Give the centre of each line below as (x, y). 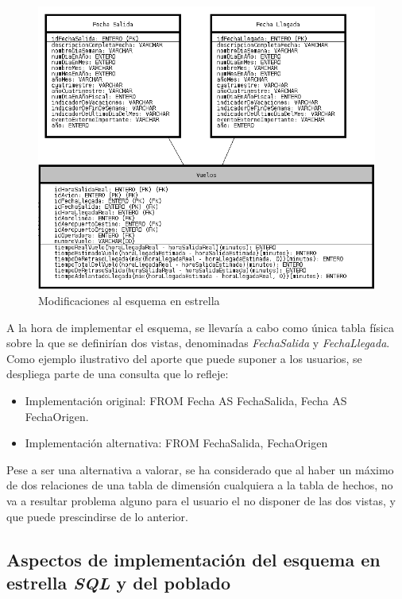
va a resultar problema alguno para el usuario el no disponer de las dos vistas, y (201, 500)
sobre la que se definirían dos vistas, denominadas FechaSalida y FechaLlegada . (198, 343)
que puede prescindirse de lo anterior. (97, 516)
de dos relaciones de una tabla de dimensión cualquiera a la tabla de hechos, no (200, 485)
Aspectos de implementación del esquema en (193, 559)
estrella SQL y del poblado (119, 582)
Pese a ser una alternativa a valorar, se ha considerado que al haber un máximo (200, 469)
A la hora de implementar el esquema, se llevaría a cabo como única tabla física (200, 327)
